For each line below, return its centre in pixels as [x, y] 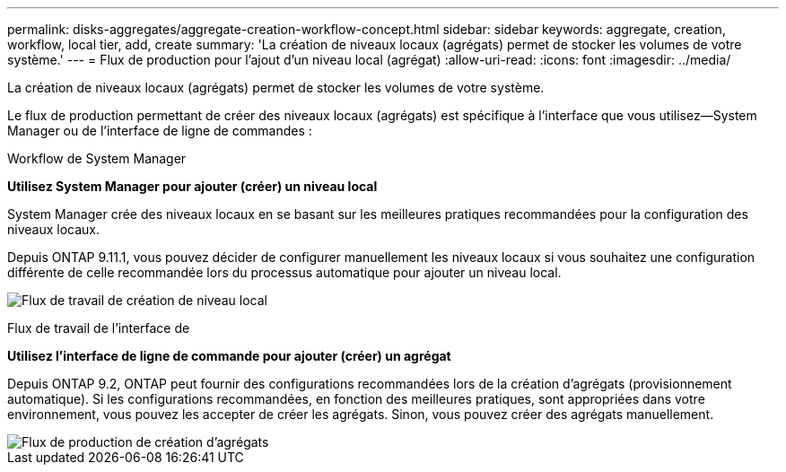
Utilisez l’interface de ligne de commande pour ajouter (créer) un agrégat [229, 356]
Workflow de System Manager [97, 158]
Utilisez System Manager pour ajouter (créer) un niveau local [192, 186]
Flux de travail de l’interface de [99, 328]
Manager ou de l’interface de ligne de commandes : [160, 131]
